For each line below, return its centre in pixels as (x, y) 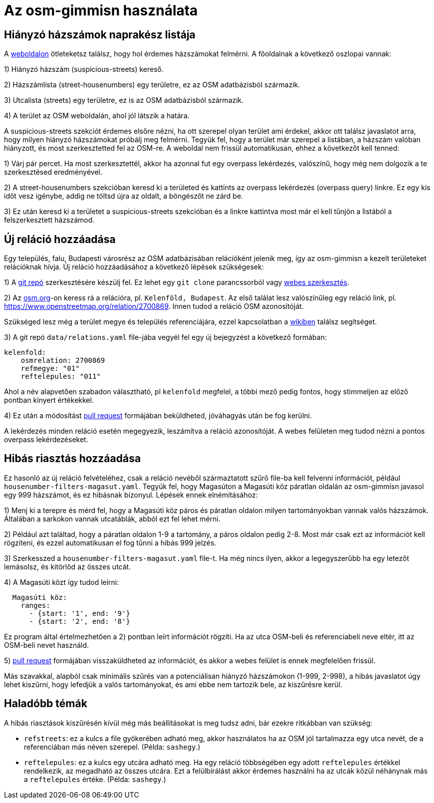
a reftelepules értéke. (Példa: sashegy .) (95, 779)
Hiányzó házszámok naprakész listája (100, 34)
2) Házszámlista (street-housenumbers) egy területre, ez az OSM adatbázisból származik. (152, 85)
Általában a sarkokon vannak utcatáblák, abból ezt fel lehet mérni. (112, 519)
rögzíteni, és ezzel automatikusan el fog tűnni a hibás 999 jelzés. (110, 542)
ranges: (35, 605)
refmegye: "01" (50, 369)
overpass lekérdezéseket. (46, 440)
